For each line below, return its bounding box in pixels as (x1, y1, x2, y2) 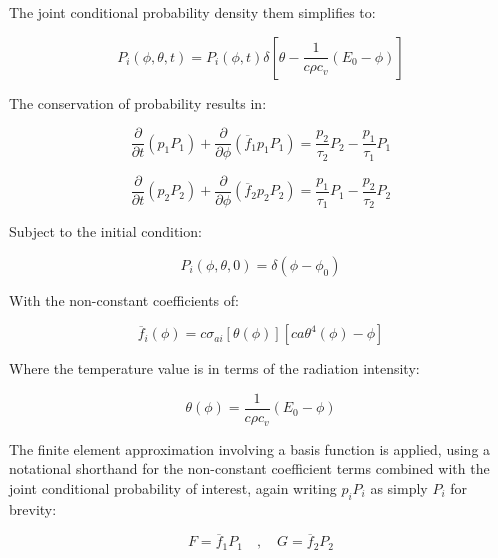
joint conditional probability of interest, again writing (9, 477, 337, 498)
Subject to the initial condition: (9, 221, 202, 242)
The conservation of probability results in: (9, 92, 267, 113)
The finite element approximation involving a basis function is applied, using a (9, 438, 491, 459)
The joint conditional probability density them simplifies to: (9, 2, 376, 22)
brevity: (9, 498, 57, 519)
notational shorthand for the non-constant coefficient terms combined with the (9, 458, 490, 479)
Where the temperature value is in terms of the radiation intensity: (9, 358, 420, 379)
